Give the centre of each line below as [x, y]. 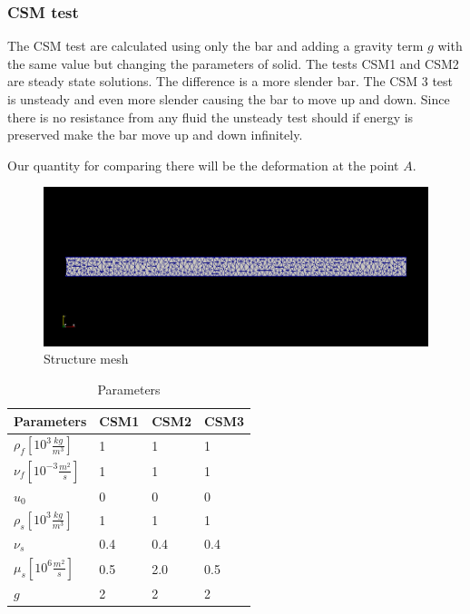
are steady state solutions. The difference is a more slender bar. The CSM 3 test [230, 81]
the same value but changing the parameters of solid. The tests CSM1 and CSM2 [233, 63]
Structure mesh [86, 359]
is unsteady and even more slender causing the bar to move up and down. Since [229, 99]
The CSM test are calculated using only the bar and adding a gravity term [215, 46]
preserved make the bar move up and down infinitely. [155, 135]
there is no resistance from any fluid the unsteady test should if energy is [211, 117]
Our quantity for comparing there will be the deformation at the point [203, 165]
